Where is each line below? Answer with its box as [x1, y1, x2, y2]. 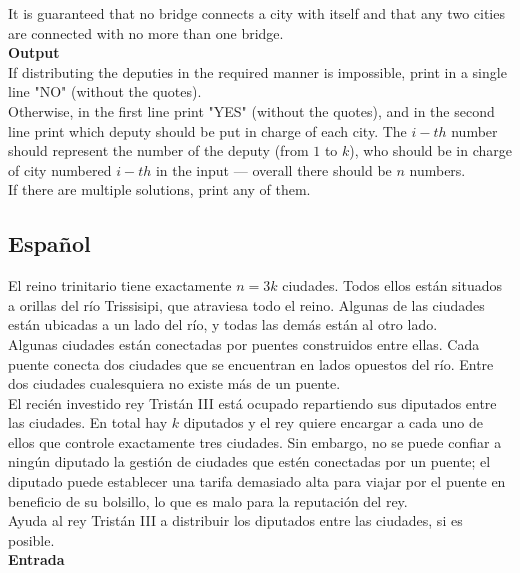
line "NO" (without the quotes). [8, 81, 202, 102]
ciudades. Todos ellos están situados [282, 275, 503, 296]
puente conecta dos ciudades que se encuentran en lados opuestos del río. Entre [8, 353, 494, 374]
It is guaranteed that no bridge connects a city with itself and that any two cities [8, 3, 505, 23]
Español [8, 228, 91, 259]
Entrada [8, 549, 65, 570]
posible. [8, 529, 55, 550]
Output [8, 42, 60, 63]
